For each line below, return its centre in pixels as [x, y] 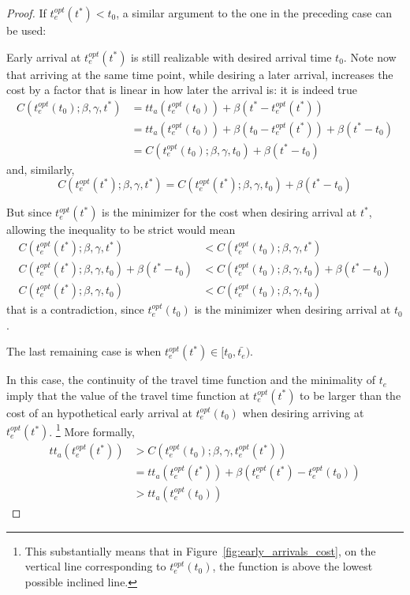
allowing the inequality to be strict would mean [121, 230]
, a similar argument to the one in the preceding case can [254, 13]
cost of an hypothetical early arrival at [99, 412]
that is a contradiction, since [75, 309]
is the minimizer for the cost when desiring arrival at [229, 212]
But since [29, 212]
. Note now [370, 56]
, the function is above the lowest [293, 566]
